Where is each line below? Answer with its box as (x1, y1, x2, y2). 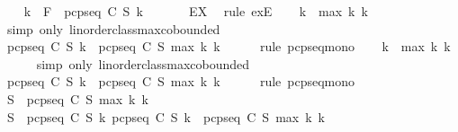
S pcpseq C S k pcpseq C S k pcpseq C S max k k (6, 107, 325, 126)
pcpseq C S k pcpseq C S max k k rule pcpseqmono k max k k (6, 37, 451, 56)
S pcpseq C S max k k (6, 89, 148, 108)
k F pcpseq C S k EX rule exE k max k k (23, 2, 368, 20)
